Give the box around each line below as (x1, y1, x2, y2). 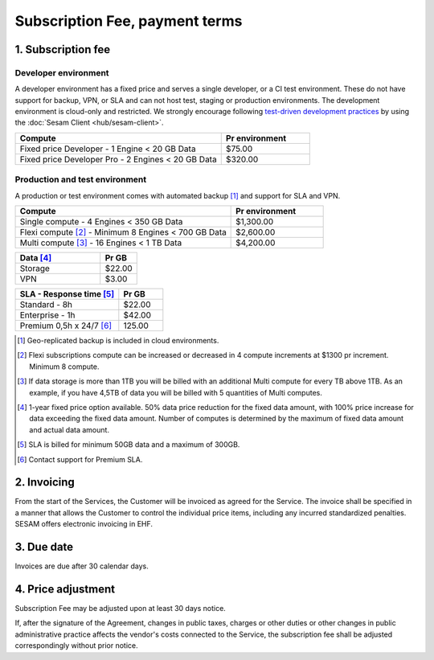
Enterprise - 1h (19, 310, 76, 321)
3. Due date (14, 540, 74, 554)
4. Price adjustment (14, 582, 116, 596)
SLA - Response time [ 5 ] (19, 289, 115, 300)
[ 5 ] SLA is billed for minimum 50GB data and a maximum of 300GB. (17, 440, 240, 449)
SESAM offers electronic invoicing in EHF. (14, 519, 153, 529)
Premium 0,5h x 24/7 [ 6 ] (19, 320, 113, 331)
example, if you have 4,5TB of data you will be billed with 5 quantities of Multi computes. (29, 387, 323, 397)
